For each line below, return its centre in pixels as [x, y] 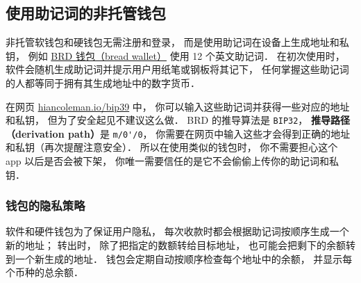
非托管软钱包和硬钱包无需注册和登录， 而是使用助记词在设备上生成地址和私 [177, 42]
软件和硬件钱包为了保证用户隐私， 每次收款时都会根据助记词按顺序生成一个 [177, 231]
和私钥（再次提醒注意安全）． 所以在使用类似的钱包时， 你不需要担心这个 [172, 147]
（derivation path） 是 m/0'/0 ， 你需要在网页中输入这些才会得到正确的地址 [178, 133]
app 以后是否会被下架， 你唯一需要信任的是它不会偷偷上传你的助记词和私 [172, 161]
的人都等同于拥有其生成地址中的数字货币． [103, 82]
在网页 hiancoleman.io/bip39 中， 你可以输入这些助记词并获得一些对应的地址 [178, 106]
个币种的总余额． [44, 272]
